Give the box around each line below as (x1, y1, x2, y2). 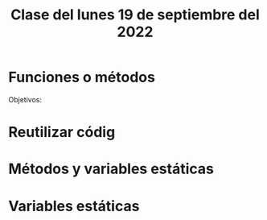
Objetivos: (8, 94, 43, 104)
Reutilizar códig (8, 123, 116, 142)
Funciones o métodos (8, 68, 155, 86)
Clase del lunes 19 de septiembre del (10, 6, 260, 24)
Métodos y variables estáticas (8, 160, 215, 178)
